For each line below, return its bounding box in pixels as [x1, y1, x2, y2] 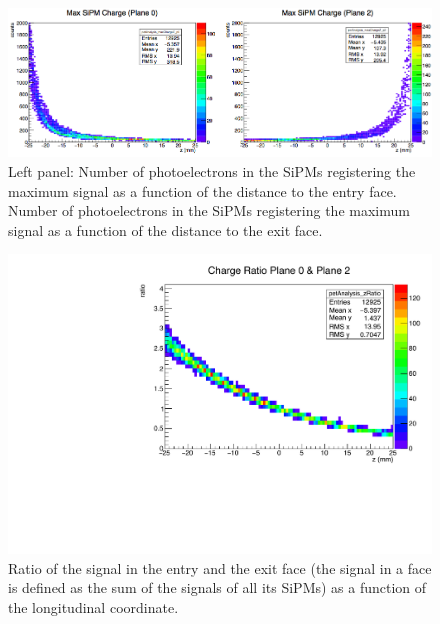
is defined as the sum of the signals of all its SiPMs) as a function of [8, 577, 427, 598]
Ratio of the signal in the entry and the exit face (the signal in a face [8, 557, 432, 578]
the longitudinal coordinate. [8, 596, 179, 617]
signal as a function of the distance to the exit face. [8, 219, 323, 240]
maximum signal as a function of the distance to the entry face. [8, 180, 397, 201]
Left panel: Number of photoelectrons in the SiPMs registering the [8, 161, 416, 181]
